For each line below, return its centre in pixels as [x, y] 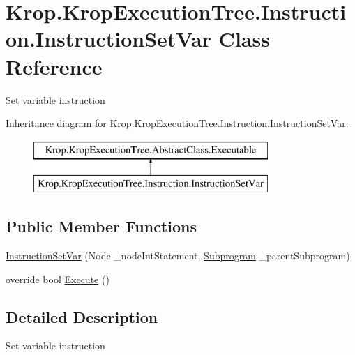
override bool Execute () [58, 279]
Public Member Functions [101, 226]
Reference [54, 66]
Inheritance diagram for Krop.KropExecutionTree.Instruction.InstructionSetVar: [177, 123]
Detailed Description [82, 316]
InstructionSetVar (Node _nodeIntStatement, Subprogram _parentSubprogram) [178, 256]
